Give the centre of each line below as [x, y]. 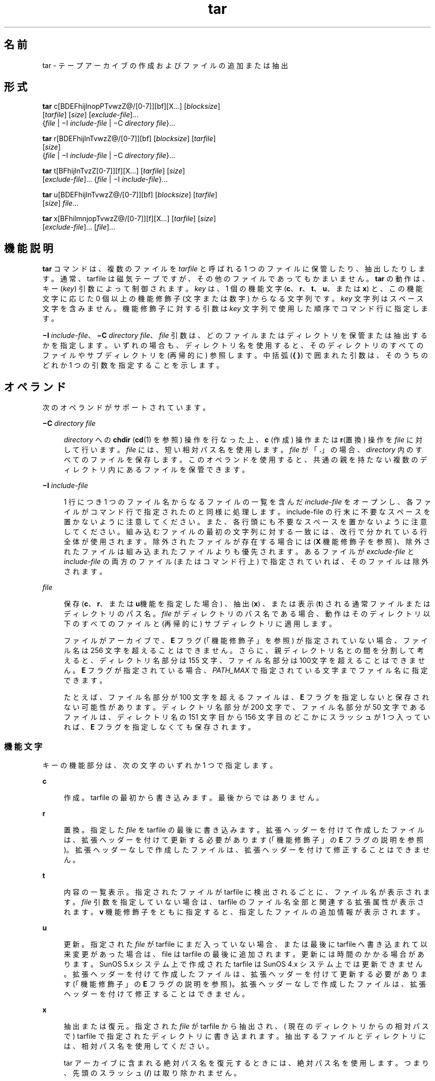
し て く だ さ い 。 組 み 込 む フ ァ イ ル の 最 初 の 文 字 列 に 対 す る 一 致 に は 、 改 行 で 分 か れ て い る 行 [245, 532]
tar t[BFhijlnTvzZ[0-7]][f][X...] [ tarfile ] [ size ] [114, 171]
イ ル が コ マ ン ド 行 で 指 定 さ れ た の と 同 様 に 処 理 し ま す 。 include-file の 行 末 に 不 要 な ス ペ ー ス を [247, 512]
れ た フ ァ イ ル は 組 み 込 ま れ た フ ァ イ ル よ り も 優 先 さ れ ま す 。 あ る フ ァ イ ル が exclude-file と [239, 552]
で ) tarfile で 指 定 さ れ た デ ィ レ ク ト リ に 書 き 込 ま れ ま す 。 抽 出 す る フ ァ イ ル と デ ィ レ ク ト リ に [245, 1036]
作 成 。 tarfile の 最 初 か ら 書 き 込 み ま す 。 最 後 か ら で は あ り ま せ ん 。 [193, 797]
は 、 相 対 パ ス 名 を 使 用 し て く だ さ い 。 [139, 1046]
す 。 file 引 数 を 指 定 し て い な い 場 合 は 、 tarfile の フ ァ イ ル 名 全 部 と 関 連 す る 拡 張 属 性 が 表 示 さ [244, 902]
